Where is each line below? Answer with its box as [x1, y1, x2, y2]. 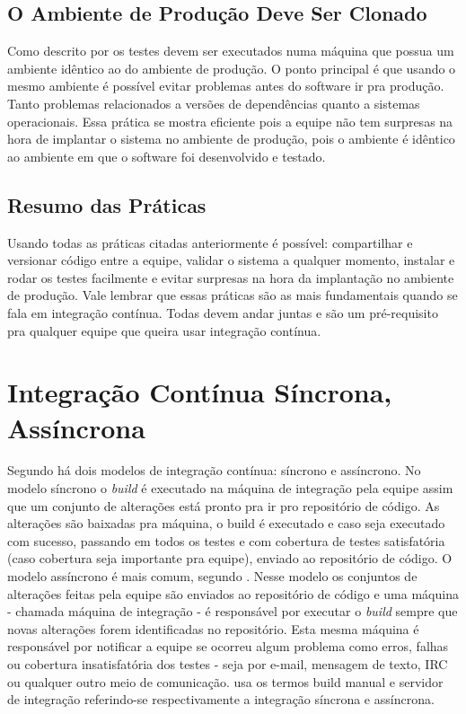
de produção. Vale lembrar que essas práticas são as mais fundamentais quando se [7, 286, 458, 304]
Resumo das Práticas [7, 190, 207, 218]
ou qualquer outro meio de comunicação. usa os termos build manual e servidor [7, 672, 444, 691]
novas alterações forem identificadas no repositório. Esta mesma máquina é [7, 619, 419, 638]
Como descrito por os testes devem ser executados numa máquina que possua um [7, 41, 454, 60]
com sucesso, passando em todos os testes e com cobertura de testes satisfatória [7, 531, 445, 550]
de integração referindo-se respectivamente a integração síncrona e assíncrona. [7, 690, 435, 709]
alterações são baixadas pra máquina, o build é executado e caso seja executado [7, 514, 445, 533]
